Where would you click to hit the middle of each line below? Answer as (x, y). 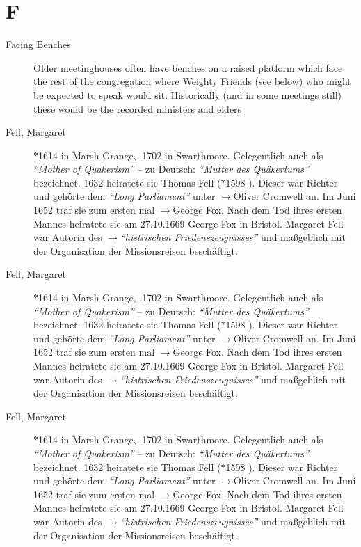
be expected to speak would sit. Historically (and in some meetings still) (188, 94)
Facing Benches (38, 44)
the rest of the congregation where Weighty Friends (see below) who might (192, 81)
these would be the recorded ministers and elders (138, 108)
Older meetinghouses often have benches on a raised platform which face (188, 67)
